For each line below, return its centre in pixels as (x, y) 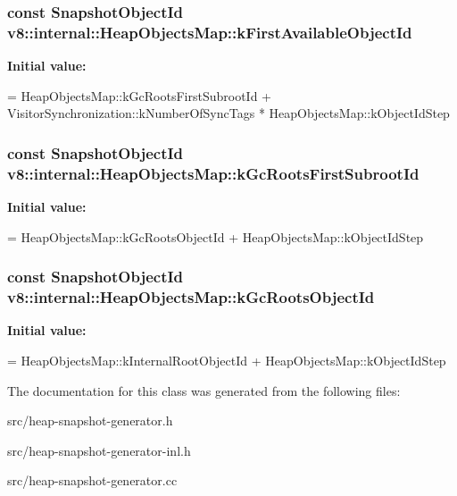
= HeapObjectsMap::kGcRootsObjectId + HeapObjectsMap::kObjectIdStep (216, 236)
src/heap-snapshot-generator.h (90, 420)
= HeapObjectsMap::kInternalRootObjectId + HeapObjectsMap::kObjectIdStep (227, 360)
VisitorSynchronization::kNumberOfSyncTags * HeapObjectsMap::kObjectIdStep (228, 113)
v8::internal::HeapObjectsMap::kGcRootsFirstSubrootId (213, 173)
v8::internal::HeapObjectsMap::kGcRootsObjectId (191, 297)
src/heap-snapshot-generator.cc (92, 480)
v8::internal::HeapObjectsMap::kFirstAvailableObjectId (210, 32)
